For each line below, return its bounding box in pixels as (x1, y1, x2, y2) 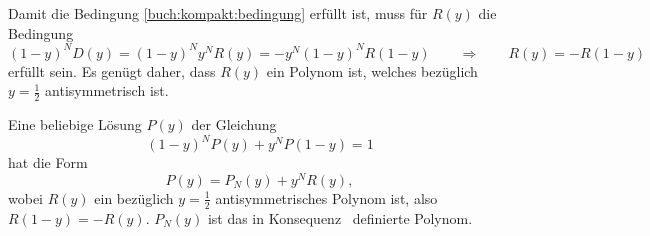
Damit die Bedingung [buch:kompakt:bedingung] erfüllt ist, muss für (8, 3, 428, 23)
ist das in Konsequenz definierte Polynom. (207, 207, 473, 228)
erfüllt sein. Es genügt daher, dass (8, 60, 216, 81)
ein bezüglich (94, 187, 174, 208)
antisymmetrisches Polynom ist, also (215, 187, 438, 208)
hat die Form (8, 152, 88, 173)
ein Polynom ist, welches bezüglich (266, 60, 478, 81)
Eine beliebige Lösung (8, 114, 142, 135)
